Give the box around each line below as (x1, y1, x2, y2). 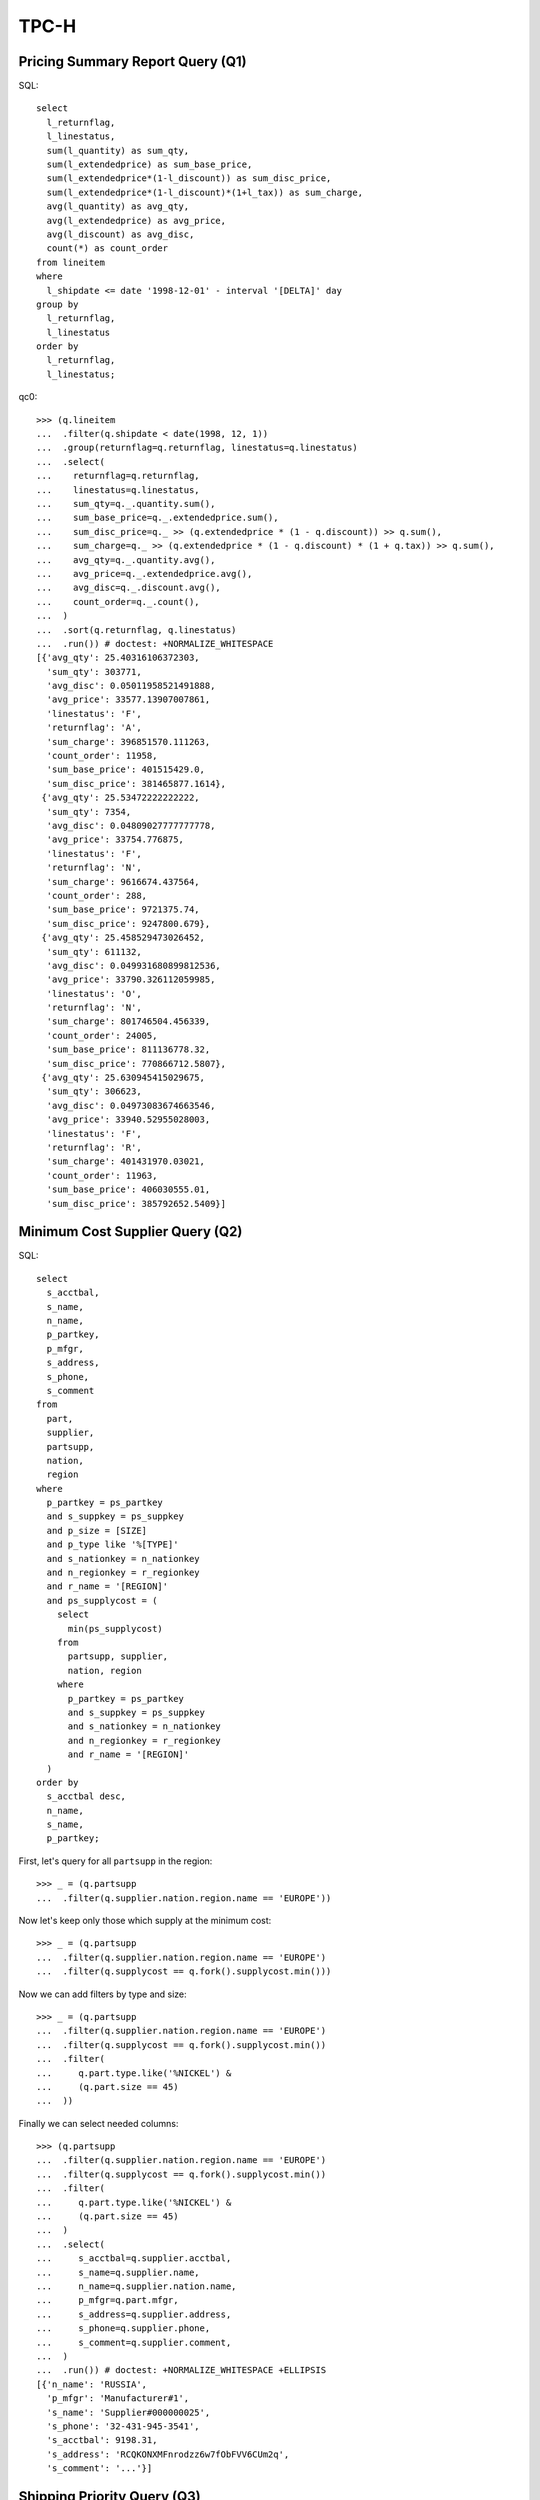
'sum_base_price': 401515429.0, (46, 764, 205, 775)
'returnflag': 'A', (46, 722, 142, 734)
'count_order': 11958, (46, 750, 158, 762)
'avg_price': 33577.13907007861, (46, 694, 211, 705)
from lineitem (36, 256, 105, 268)
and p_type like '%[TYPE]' (46, 1539, 179, 1550)
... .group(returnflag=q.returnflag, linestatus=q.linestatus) (36, 442, 359, 454)
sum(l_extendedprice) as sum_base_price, (46, 159, 253, 170)
